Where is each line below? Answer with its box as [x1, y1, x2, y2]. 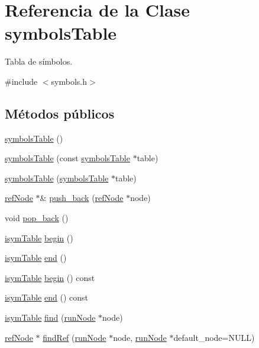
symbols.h [51, 75, 88, 87]
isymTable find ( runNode [5, 311, 96, 324]
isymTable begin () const [5, 271, 95, 283]
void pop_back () [5, 212, 69, 224]
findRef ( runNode [43, 331, 106, 343]
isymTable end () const [5, 291, 88, 304]
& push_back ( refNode [40, 191, 124, 204]
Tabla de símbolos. [5, 55, 73, 68]
